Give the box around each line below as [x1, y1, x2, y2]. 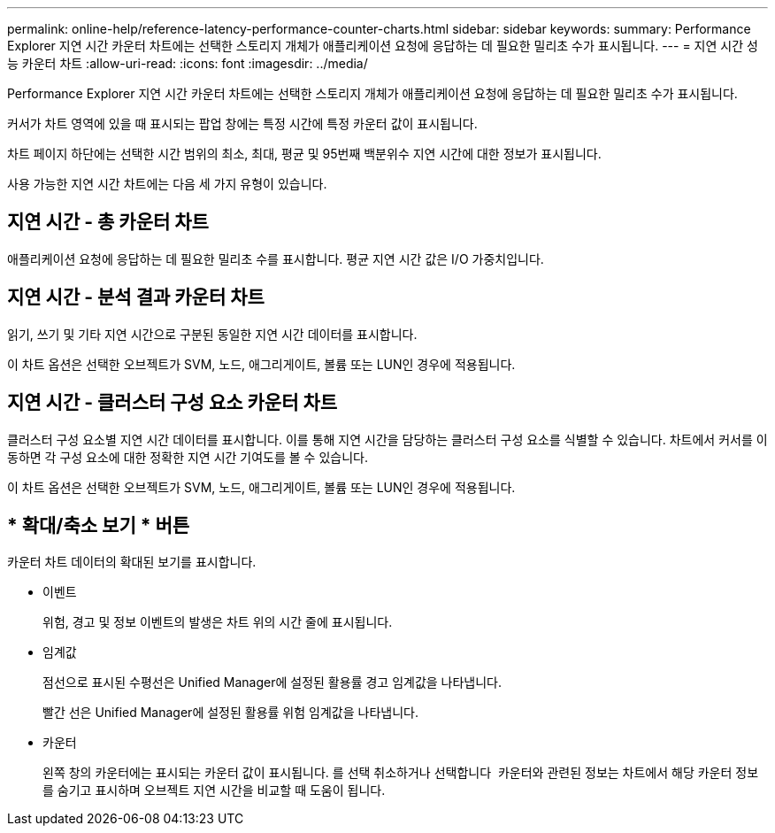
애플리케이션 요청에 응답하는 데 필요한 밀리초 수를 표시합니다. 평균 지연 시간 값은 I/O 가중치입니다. [7, 251, 544, 266]
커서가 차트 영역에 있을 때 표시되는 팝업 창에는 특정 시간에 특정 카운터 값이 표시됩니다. [7, 116, 478, 131]
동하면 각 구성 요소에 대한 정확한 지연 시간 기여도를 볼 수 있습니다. [7, 449, 368, 465]
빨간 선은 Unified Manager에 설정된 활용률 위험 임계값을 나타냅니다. [42, 705, 418, 721]
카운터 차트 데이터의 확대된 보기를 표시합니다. [7, 554, 257, 570]
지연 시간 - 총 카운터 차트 [7, 211, 209, 234]
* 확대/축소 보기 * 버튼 [7, 513, 190, 536]
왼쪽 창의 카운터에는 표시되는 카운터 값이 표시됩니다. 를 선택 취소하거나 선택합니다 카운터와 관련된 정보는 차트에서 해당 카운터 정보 [42, 765, 759, 781]
